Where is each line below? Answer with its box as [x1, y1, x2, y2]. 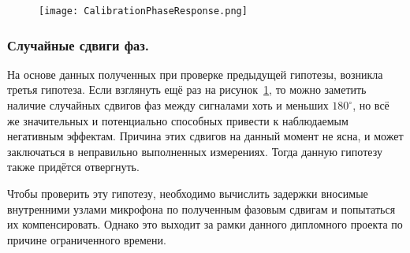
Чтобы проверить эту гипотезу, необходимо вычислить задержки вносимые [7, 185, 368, 202]
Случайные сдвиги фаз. [7, 35, 149, 54]
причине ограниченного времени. [7, 231, 166, 247]
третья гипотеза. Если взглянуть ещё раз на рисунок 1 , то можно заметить [7, 81, 367, 98]
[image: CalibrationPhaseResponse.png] [39, 6, 248, 17]
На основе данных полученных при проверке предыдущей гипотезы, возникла [7, 65, 383, 82]
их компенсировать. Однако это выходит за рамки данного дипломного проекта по [7, 216, 403, 233]
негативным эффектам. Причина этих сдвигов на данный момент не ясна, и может [7, 128, 404, 144]
